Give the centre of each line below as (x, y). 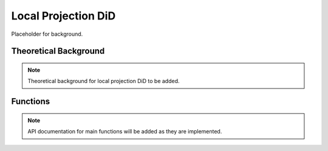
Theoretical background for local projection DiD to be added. (104, 81)
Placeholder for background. (47, 34)
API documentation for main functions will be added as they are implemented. (125, 132)
